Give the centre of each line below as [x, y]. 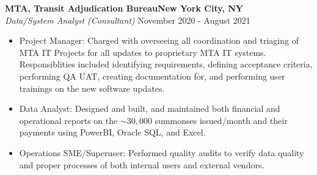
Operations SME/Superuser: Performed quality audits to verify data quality [162, 152]
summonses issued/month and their [221, 120]
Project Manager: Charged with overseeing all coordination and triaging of [159, 40]
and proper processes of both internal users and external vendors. [142, 164]
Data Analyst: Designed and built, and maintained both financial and [150, 108]
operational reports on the [68, 120]
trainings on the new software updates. [92, 88]
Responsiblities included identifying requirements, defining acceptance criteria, [166, 64]
